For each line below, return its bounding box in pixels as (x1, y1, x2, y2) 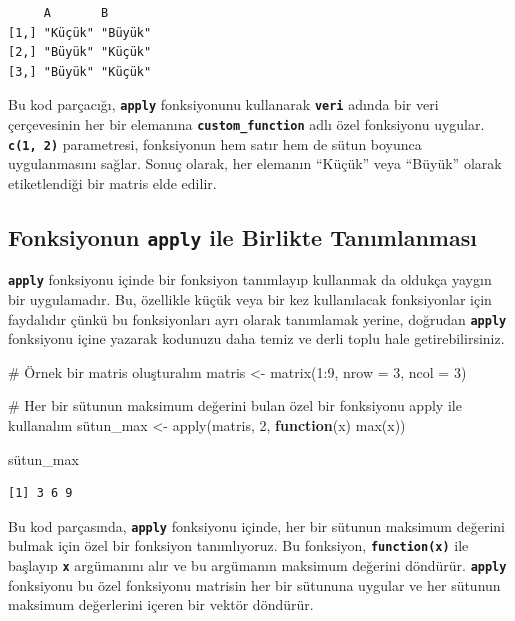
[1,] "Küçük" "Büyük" (8, 25, 152, 40)
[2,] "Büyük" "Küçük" (8, 45, 152, 60)
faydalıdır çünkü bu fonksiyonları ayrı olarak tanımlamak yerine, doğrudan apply (8, 308, 507, 329)
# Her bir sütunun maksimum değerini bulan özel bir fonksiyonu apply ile (8, 395, 462, 416)
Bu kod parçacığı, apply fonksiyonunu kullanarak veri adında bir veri (8, 94, 439, 115)
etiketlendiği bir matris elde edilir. (8, 172, 217, 193)
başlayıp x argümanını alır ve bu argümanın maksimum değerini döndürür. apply (8, 555, 507, 576)
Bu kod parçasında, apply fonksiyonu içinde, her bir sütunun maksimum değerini (8, 515, 505, 536)
